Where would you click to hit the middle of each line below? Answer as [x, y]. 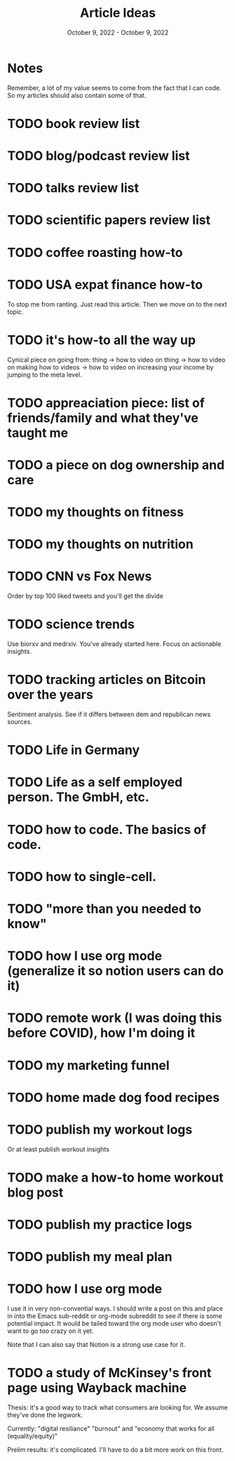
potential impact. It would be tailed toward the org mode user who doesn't [114, 1324]
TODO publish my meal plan [90, 1257]
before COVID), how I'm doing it [101, 1033]
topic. [15, 312]
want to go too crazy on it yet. [51, 1331]
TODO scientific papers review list [109, 220]
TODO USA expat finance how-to [105, 285]
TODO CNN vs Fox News [80, 577]
